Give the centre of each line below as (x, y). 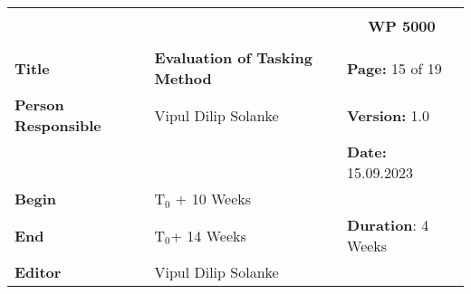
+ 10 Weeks (213, 199)
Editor (38, 272)
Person (39, 104)
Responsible (58, 125)
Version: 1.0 (389, 115)
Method (183, 78)
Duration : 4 (388, 225)
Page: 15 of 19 (394, 68)
